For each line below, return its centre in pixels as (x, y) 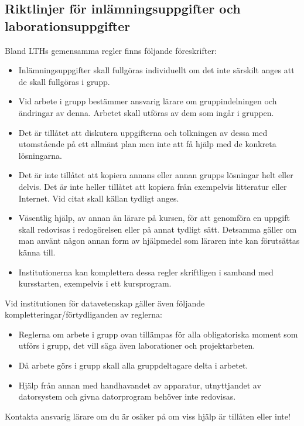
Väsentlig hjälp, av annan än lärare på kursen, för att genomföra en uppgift (154, 218)
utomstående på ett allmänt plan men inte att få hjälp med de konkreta (147, 144)
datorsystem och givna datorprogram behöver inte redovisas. (127, 396)
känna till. (37, 252)
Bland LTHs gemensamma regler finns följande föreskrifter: (111, 50)
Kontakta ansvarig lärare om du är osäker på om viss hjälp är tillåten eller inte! (148, 416)
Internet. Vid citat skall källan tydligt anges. (99, 198)
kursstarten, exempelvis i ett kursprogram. (95, 283)
